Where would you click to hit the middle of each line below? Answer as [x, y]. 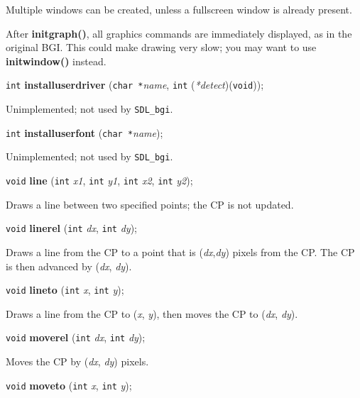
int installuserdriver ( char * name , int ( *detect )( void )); [135, 85]
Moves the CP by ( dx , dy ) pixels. [77, 361]
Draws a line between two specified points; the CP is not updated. [150, 204]
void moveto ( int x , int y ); [69, 385]
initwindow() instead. [56, 61]
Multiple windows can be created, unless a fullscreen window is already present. [179, 9]
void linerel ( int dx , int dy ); [72, 228]
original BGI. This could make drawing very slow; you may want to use [161, 47]
